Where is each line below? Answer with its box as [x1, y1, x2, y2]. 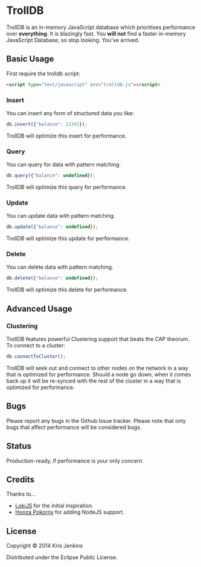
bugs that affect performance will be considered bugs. [6, 423, 142, 431]
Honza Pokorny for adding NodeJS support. [14, 508, 125, 516]
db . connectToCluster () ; [6, 353, 66, 360]
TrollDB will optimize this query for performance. [6, 183, 127, 191]
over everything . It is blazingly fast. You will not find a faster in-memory [6, 30, 187, 37]
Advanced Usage [6, 303, 72, 314]
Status [6, 441, 32, 451]
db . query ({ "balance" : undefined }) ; [6, 173, 96, 179]
